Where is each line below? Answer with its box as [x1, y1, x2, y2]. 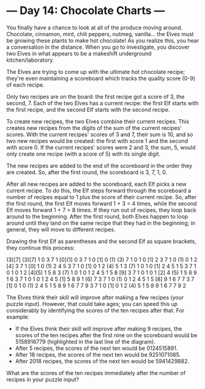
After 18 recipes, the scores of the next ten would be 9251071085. [15, 351, 181, 358]
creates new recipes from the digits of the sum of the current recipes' [6, 124, 182, 131]
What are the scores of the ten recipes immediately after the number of [6, 369, 186, 376]
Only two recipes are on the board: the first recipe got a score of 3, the [6, 93, 185, 100]
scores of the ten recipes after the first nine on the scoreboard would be [15, 331, 198, 339]
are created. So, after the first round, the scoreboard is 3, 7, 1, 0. [6, 169, 168, 176]
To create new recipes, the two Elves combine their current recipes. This [6, 117, 190, 125]
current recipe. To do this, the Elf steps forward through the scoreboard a [6, 187, 192, 194]
